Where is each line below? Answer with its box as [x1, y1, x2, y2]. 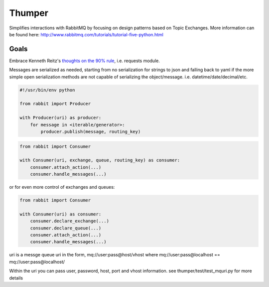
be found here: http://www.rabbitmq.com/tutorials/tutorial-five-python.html [9, 31, 164, 37]
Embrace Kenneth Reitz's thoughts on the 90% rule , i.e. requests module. [9, 58, 160, 64]
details [9, 275, 23, 281]
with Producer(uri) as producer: [19, 115, 102, 121]
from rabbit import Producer [19, 101, 91, 107]
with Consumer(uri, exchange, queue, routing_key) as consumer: [19, 157, 180, 163]
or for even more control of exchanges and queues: [9, 184, 115, 190]
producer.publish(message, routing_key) [40, 129, 141, 134]
